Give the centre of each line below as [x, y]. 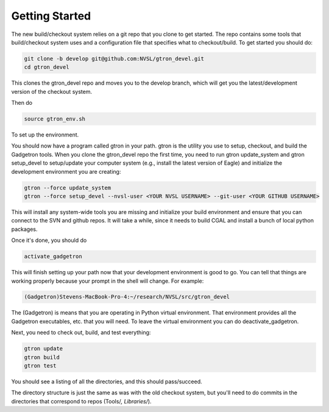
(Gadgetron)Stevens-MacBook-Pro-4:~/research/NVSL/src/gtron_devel [127, 297]
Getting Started [51, 16]
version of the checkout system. [52, 91]
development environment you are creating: [66, 171]
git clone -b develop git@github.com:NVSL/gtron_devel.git [114, 59]
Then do [22, 103]
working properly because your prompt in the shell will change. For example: [108, 281]
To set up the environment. [45, 135]
